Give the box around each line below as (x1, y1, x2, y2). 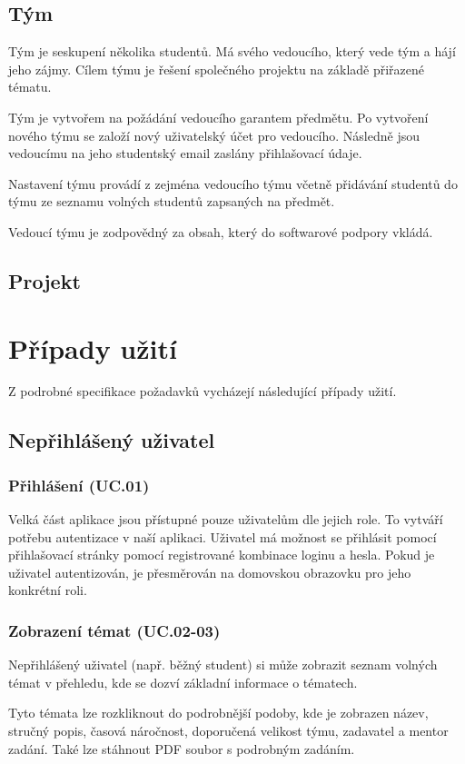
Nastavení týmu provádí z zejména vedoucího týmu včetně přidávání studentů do (8, 174, 458, 193)
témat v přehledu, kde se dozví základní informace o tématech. (8, 672, 358, 691)
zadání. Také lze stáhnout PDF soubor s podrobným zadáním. (8, 739, 355, 758)
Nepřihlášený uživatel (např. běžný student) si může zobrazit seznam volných (8, 655, 438, 674)
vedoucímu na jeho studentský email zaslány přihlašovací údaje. (8, 144, 362, 163)
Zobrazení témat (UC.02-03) (8, 619, 221, 641)
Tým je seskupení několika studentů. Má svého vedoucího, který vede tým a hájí (8, 42, 456, 61)
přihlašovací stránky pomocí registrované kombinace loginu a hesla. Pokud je (8, 545, 435, 564)
